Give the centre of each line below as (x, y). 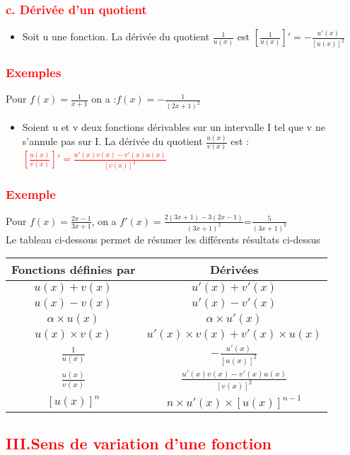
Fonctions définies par (74, 270)
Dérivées (234, 270)
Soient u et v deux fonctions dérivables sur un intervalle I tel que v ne (174, 127)
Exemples (34, 73)
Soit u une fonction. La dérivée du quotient (116, 36)
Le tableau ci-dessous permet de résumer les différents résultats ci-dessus (163, 239)
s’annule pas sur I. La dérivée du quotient (112, 141)
